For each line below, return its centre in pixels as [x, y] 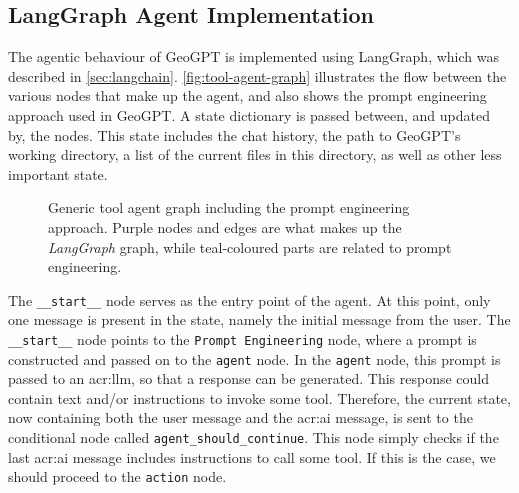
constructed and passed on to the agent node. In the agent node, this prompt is [254, 358]
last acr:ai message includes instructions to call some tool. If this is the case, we [252, 456]
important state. [58, 173]
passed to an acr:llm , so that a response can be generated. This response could [249, 378]
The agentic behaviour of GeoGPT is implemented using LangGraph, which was [253, 56]
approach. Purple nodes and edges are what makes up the [225, 226]
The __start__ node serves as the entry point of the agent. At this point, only [249, 299]
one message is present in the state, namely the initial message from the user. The [259, 319]
